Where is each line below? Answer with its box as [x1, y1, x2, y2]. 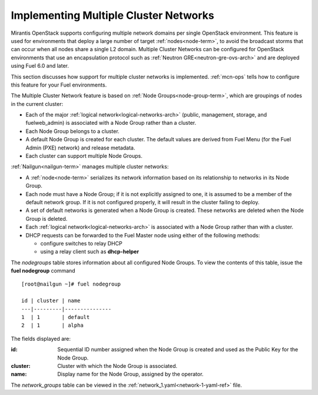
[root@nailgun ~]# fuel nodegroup [21, 281, 121, 288]
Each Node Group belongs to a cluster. [25, 127, 120, 135]
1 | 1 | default [21, 314, 90, 321]
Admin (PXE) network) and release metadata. [25, 144, 135, 151]
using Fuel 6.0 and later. [11, 62, 69, 69]
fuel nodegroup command [11, 267, 76, 274]
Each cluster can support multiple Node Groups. [25, 152, 143, 160]
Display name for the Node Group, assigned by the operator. [57, 371, 204, 378]
